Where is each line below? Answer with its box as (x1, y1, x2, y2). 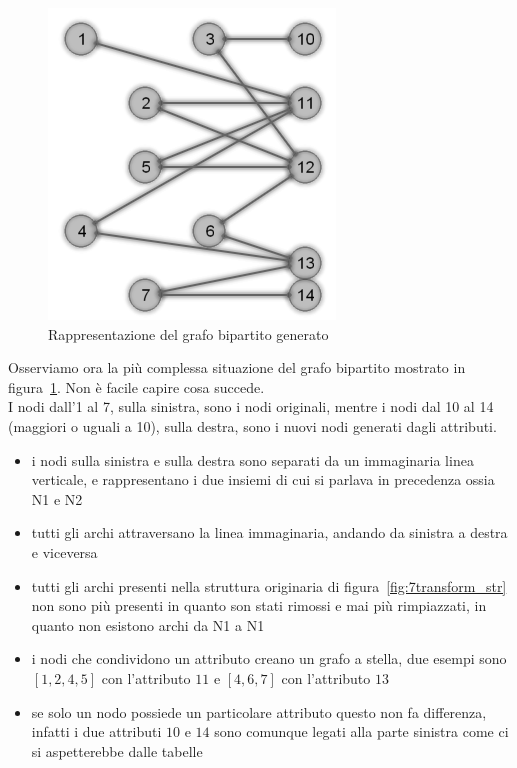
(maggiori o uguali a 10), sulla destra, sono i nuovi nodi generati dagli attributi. (8, 415, 497, 436)
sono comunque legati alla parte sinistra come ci (214, 721, 509, 742)
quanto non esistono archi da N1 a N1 (31, 614, 265, 635)
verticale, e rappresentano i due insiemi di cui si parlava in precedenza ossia (31, 469, 495, 490)
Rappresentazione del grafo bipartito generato (48, 323, 329, 344)
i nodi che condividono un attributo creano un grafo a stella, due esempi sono (31, 648, 507, 669)
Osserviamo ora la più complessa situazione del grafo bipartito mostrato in (8, 357, 466, 378)
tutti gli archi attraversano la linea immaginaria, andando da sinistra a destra (31, 522, 508, 543)
